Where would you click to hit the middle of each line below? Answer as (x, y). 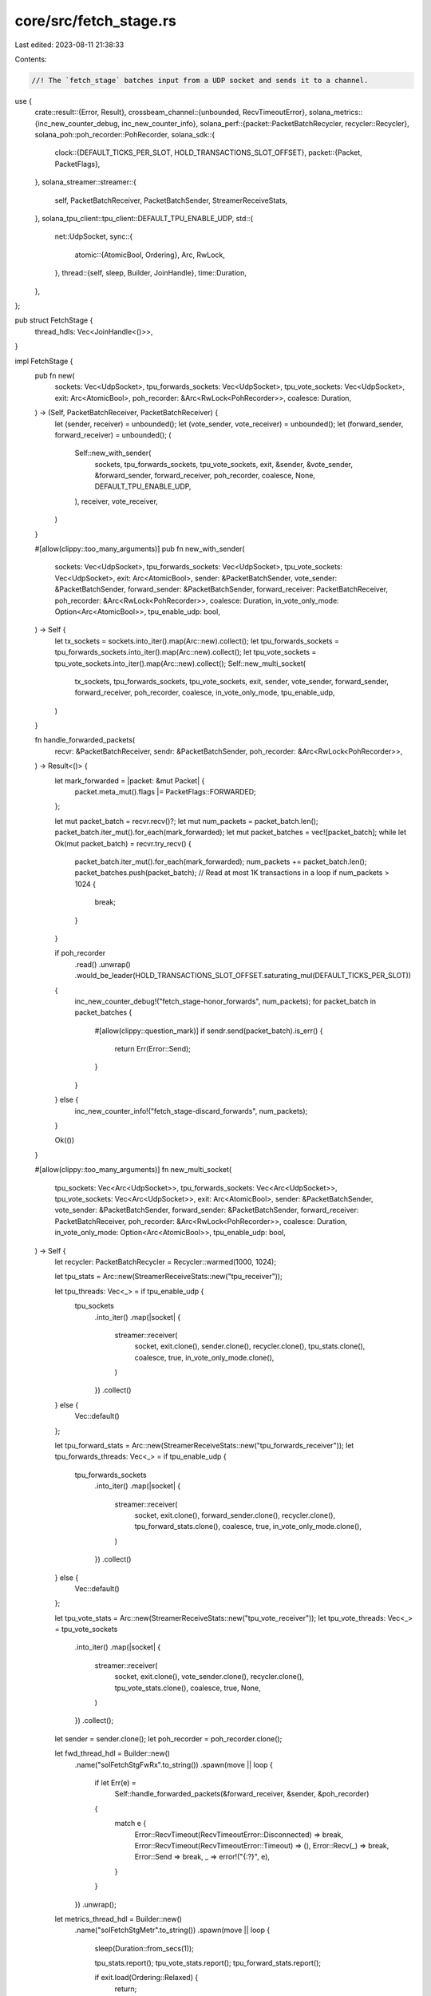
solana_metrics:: (336, 113)
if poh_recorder (80, 953)
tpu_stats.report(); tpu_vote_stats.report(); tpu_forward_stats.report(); (208, 1963)
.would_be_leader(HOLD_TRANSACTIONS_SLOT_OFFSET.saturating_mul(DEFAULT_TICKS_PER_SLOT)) (243, 976)
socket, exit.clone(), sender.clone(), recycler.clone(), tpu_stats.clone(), (250, 1346)
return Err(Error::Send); (153, 1049)
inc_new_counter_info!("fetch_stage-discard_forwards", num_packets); (191, 1111)
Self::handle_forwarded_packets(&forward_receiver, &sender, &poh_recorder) (242, 1794)
